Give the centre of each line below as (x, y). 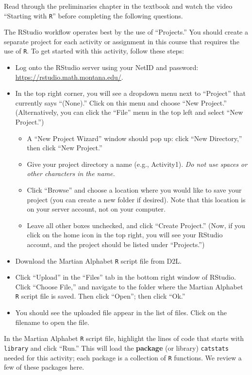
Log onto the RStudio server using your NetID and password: (107, 67)
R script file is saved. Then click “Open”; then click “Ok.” (100, 296)
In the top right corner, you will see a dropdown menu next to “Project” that (130, 93)
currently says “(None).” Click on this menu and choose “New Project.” (121, 102)
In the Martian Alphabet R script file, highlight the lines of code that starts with (124, 338)
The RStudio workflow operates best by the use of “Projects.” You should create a (126, 32)
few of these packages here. (44, 367)
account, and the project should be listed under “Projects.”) (116, 244)
